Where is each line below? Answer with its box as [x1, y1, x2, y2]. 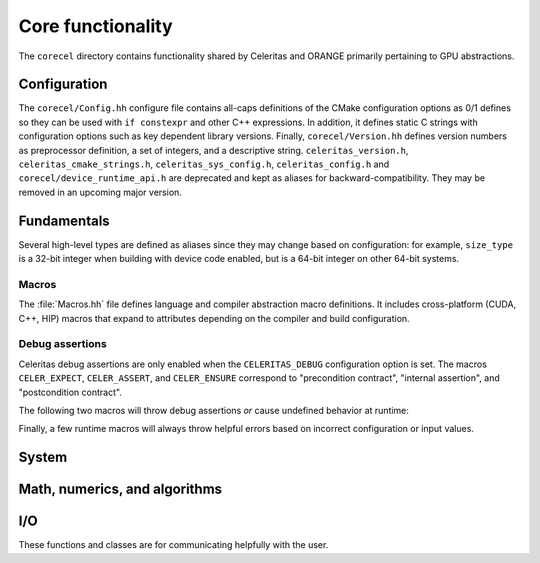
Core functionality [18, 15, 173, 37]
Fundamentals [18, 212, 110, 229]
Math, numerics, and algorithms [18, 481, 223, 498]
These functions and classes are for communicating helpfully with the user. [18, 539, 329, 551]
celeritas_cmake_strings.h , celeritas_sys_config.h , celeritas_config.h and [18, 158, 390, 170]
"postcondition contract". [18, 386, 122, 398]
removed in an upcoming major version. [18, 186, 182, 198]
